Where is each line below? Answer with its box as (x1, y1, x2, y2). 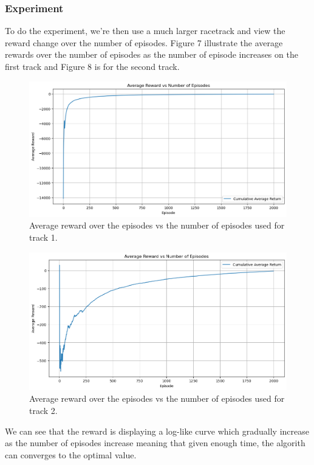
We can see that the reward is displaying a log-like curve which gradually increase (5, 424, 309, 437)
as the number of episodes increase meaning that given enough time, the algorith (5, 436, 305, 449)
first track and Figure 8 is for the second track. (5, 60, 180, 72)
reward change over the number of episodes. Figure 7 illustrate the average (5, 36, 283, 49)
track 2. (29, 404, 58, 416)
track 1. (29, 230, 58, 243)
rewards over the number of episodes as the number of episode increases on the (5, 48, 298, 61)
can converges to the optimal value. (5, 448, 137, 461)
